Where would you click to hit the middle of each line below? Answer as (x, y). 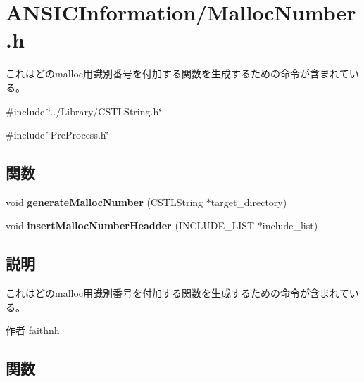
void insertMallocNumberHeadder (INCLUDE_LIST (130, 225)
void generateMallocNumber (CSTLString (105, 202)
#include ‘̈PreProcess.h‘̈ (57, 135)
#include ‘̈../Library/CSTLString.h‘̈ (84, 111)
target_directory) (249, 202)
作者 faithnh (33, 330)
